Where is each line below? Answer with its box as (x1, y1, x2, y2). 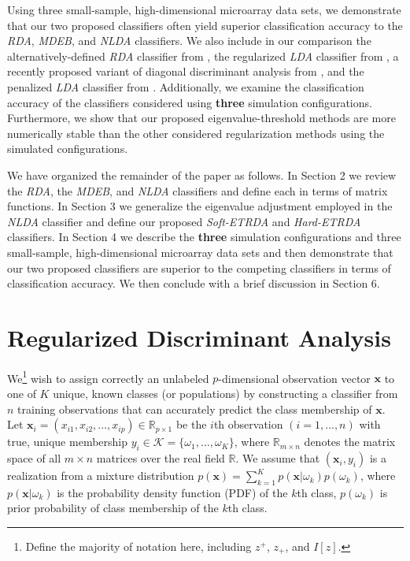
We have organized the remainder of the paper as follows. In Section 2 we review (7, 166, 397, 183)
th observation (213, 416, 283, 433)
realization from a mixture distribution (7, 467, 194, 484)
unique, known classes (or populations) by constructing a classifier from (53, 385, 398, 402)
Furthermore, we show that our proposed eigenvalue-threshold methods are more (7, 110, 396, 126)
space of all (7, 450, 61, 466)
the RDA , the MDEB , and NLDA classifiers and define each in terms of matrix (7, 182, 388, 199)
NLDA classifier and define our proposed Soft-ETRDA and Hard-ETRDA (7, 213, 361, 229)
